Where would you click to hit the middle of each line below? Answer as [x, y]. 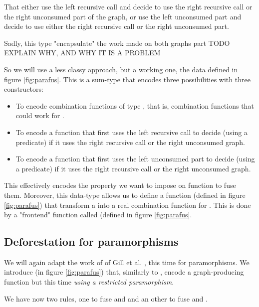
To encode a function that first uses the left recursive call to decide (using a [131, 132]
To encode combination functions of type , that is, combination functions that [135, 105]
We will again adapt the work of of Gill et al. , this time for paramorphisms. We [127, 262]
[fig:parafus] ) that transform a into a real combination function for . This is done [128, 205]
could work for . [40, 115]
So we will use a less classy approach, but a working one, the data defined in [121, 69]
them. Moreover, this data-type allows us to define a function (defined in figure [125, 195]
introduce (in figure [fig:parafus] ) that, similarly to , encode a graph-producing [124, 272]
